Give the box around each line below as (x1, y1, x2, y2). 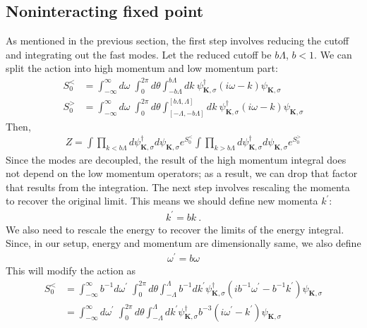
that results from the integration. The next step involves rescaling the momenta (6, 179, 350, 194)
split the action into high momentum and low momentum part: (6, 61, 278, 75)
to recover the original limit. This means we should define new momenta (6, 193, 318, 208)
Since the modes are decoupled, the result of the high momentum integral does (6, 152, 347, 166)
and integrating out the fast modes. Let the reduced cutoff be (6, 47, 272, 61)
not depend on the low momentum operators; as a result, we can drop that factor (6, 166, 358, 181)
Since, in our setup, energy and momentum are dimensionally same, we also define (6, 236, 361, 250)
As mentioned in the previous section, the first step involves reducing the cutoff (6, 33, 349, 48)
